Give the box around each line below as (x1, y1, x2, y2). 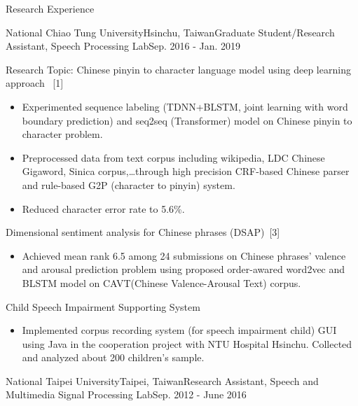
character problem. (22, 127, 103, 141)
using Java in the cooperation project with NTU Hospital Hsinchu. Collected (22, 336, 352, 351)
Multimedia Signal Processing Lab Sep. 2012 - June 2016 (6, 387, 247, 402)
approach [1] (6, 76, 64, 90)
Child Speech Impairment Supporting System (6, 299, 200, 314)
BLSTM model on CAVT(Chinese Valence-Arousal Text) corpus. (22, 275, 301, 290)
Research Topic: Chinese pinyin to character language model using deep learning (6, 62, 351, 76)
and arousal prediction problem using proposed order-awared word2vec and (22, 262, 345, 276)
